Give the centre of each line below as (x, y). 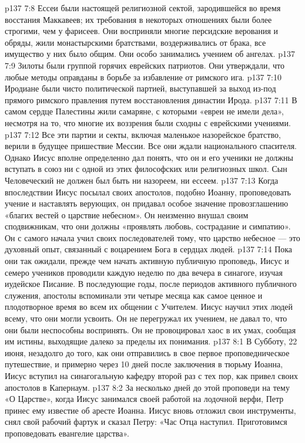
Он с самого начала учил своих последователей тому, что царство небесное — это (152, 237)
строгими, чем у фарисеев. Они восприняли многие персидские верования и (142, 31)
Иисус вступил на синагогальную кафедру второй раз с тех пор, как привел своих (151, 376)
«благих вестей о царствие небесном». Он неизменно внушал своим (127, 214)
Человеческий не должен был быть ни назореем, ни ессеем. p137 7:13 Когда (142, 180)
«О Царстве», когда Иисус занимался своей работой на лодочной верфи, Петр (144, 399)
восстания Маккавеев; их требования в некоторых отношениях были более (138, 19)
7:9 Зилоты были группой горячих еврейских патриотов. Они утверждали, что (145, 65)
